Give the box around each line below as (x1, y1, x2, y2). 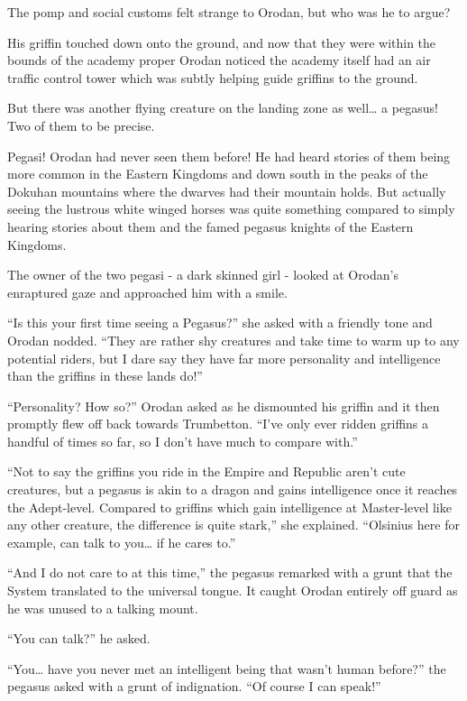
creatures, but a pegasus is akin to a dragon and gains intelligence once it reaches (7, 480, 458, 499)
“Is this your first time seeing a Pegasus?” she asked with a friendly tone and (7, 313, 433, 332)
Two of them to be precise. (7, 115, 155, 134)
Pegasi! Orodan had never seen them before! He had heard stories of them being (7, 146, 451, 165)
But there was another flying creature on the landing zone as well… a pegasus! (7, 98, 438, 117)
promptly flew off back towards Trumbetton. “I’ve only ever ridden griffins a (7, 414, 429, 433)
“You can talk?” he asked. (7, 629, 151, 648)
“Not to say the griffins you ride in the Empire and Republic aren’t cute (7, 462, 406, 481)
